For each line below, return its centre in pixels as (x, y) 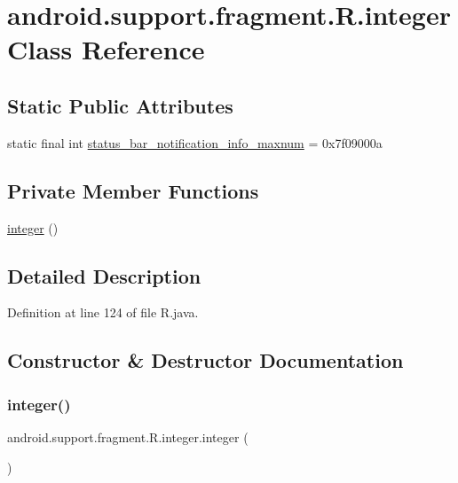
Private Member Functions (133, 190)
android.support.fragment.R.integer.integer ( (128, 436)
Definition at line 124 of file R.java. (103, 312)
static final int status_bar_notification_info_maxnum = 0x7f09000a (195, 142)
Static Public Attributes (120, 105)
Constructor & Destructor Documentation (205, 360)
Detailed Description (104, 275)
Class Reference (106, 49)
